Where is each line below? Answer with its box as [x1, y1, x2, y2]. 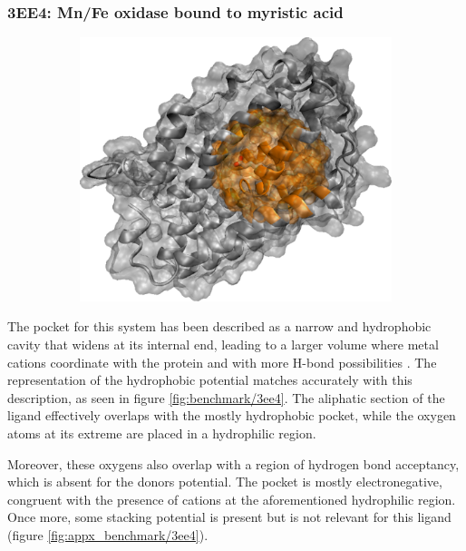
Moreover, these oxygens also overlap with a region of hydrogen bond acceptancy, [7, 454, 460, 473]
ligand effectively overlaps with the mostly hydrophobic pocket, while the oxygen [7, 406, 456, 425]
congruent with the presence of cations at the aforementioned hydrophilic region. [7, 489, 456, 508]
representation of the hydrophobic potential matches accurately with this [7, 370, 413, 389]
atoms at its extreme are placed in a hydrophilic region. [7, 424, 316, 442]
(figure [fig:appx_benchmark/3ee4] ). [7, 525, 209, 544]
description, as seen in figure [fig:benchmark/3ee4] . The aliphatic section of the [7, 388, 445, 407]
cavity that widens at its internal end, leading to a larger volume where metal [7, 335, 439, 354]
